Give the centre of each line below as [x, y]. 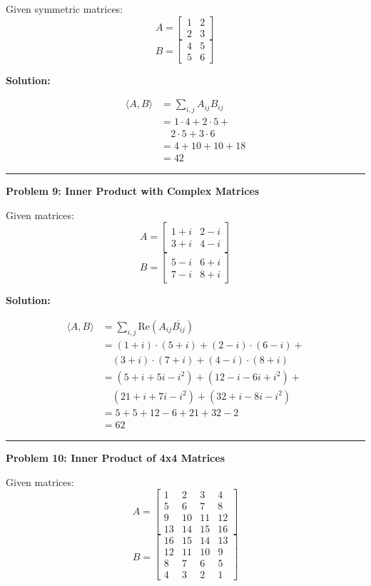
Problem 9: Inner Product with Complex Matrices [133, 191]
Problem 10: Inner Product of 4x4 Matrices [116, 457]
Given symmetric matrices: [65, 9]
